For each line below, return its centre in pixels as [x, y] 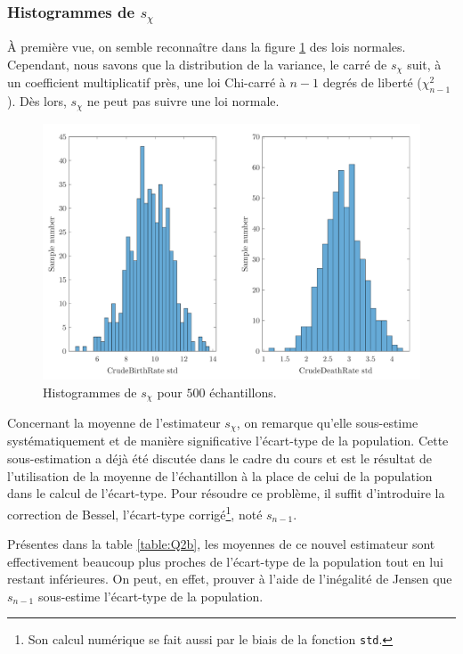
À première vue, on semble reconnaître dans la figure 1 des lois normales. [207, 47]
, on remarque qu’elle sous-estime [327, 423]
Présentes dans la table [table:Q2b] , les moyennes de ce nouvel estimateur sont [221, 544]
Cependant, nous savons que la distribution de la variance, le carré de [197, 64]
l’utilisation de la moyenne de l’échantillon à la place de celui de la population [220, 475]
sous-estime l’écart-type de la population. [150, 596]
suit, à [424, 64]
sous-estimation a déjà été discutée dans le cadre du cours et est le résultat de [220, 458]
